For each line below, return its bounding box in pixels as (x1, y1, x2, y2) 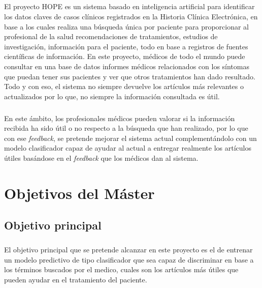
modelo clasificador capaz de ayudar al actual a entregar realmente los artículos (4, 142, 251, 153)
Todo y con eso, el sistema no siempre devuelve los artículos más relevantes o (4, 81, 244, 92)
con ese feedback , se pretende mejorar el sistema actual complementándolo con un (4, 132, 257, 143)
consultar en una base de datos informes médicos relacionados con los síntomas (4, 61, 249, 71)
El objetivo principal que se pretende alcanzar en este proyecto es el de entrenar (4, 244, 253, 255)
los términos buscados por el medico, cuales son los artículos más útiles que (4, 264, 239, 275)
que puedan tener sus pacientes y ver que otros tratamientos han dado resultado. (4, 71, 255, 81)
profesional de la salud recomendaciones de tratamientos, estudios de (4, 31, 218, 42)
